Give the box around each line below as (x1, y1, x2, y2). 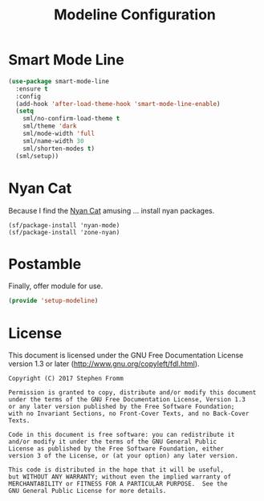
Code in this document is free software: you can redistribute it (8, 431, 235, 439)
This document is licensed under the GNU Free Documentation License (8, 351, 244, 360)
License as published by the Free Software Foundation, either (8, 445, 225, 453)
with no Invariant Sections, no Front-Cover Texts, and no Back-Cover (8, 409, 250, 418)
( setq (15, 107, 35, 116)
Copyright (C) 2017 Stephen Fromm (8, 375, 124, 383)
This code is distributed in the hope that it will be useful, (8, 466, 225, 475)
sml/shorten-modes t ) (22, 145, 95, 153)
